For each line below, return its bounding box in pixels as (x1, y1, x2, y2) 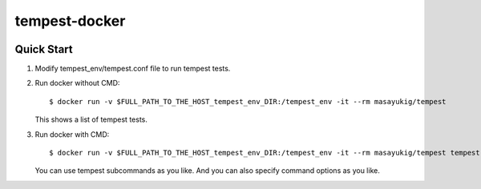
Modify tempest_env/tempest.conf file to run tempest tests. (34, 64, 231, 74)
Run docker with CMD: (34, 129, 110, 139)
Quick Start (14, 42, 73, 56)
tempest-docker (14, 12, 126, 30)
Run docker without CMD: (34, 78, 120, 88)
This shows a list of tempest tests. (34, 115, 148, 124)
